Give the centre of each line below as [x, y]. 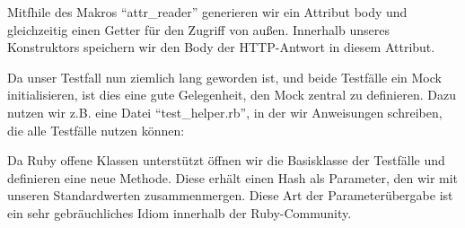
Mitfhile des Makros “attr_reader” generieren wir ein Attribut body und [207, 12]
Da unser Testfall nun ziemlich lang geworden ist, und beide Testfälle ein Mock [224, 77]
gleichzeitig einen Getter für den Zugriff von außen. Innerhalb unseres [198, 29]
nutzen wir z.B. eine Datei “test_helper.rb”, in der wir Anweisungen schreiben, [225, 112]
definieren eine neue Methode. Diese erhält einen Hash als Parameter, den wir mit [233, 177]
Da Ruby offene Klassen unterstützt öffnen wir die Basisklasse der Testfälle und [226, 160]
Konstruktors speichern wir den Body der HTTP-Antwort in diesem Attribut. [221, 47]
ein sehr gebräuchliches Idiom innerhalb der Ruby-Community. [180, 212]
